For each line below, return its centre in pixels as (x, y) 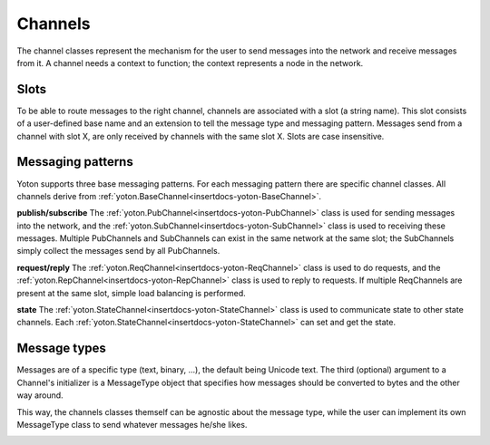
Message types (61, 348)
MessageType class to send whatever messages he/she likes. (132, 424)
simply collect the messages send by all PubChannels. (118, 251)
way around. (40, 395)
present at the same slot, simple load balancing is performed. (132, 293)
